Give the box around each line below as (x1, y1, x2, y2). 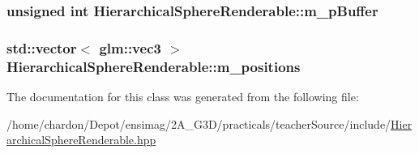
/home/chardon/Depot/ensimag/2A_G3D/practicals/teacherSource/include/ (6, 115, 391, 132)
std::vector (6, 37, 77, 57)
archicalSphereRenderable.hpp (6, 131, 156, 148)
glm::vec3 (99, 37, 161, 57)
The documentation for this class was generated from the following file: (6, 87, 359, 104)
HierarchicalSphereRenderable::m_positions (6, 56, 301, 76)
